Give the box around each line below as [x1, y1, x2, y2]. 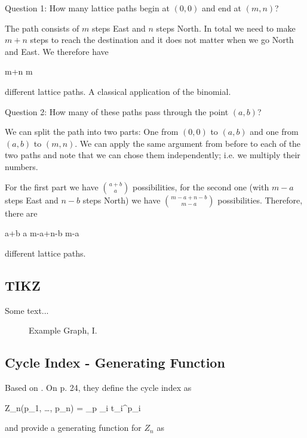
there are [5, 206, 38, 219]
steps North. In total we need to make [156, 21, 296, 34]
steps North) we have [82, 193, 161, 206]
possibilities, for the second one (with [132, 180, 269, 193]
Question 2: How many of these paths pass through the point [5, 105, 229, 118]
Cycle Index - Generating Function [5, 353, 225, 372]
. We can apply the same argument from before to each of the [75, 137, 301, 149]
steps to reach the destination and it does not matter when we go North [30, 33, 294, 46]
